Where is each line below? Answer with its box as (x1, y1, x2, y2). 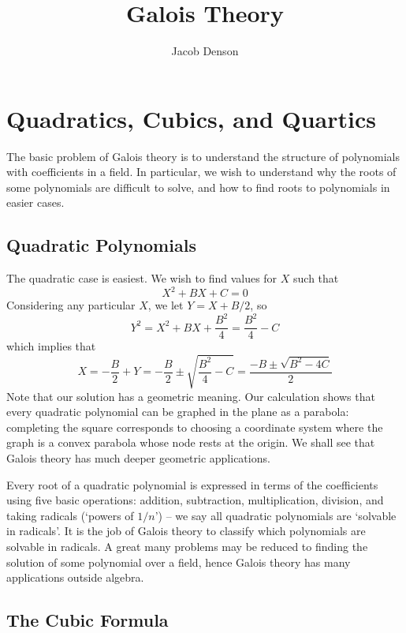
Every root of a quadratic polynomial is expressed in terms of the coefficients (6, 476, 378, 493)
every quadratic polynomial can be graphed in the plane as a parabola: (6, 403, 349, 420)
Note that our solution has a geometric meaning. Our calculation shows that (6, 388, 375, 404)
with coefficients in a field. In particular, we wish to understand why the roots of (6, 163, 397, 180)
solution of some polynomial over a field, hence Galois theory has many (6, 553, 351, 570)
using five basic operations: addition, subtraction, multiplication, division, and (6, 492, 384, 508)
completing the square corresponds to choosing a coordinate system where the (6, 418, 383, 435)
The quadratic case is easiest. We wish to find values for (6, 270, 277, 287)
